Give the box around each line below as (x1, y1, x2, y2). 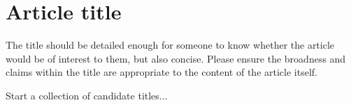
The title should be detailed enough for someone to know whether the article (6, 38, 335, 52)
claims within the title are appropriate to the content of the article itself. (6, 65, 317, 79)
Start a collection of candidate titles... (6, 88, 168, 102)
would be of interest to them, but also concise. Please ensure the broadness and (6, 51, 346, 65)
